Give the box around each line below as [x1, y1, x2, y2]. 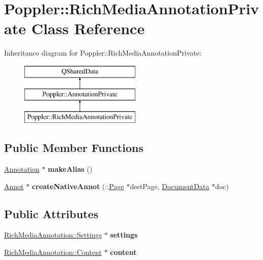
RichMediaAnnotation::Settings [4, 229, 102, 240]
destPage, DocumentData [130, 180, 210, 191]
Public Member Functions [4, 140, 143, 155]
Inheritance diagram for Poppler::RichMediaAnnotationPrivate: [4, 47, 201, 58]
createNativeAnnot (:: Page [32, 180, 124, 191]
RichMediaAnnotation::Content [4, 247, 102, 257]
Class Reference [31, 18, 145, 39]
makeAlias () [47, 164, 93, 174]
